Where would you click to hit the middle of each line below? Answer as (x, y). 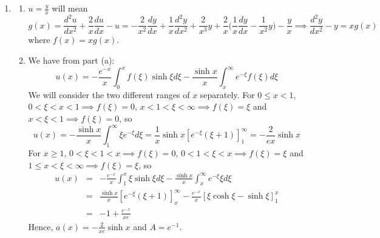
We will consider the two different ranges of (109, 94)
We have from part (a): (71, 60)
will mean (70, 8)
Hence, (41, 226)
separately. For (227, 94)
